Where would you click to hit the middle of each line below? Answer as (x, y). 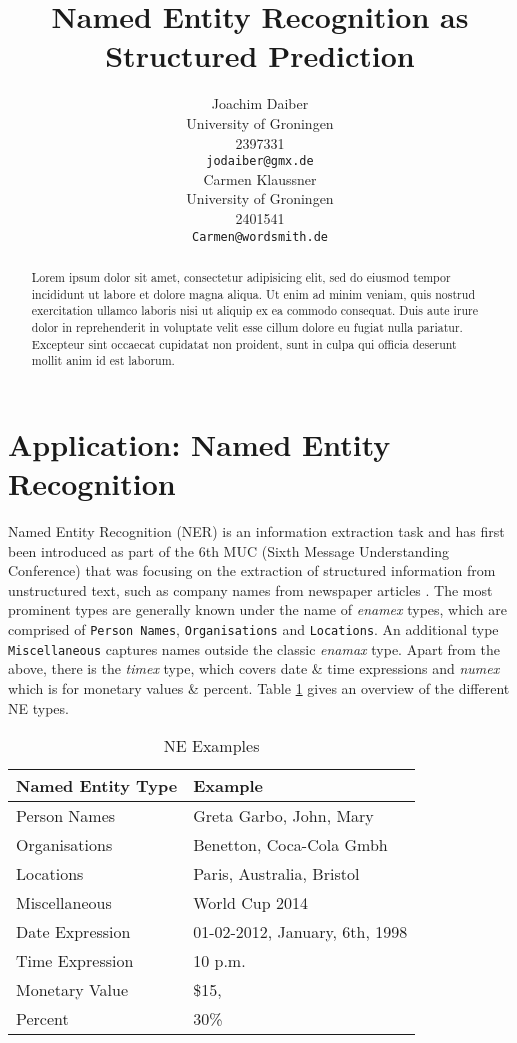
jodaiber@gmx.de (260, 161)
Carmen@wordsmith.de (260, 236)
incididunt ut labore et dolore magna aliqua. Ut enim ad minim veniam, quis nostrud (253, 293)
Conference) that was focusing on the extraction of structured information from (252, 570)
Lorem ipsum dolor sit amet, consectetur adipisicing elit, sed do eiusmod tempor (241, 276)
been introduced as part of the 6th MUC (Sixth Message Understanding (229, 550)
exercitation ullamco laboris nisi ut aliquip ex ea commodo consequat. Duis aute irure (254, 310)
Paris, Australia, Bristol (276, 874)
